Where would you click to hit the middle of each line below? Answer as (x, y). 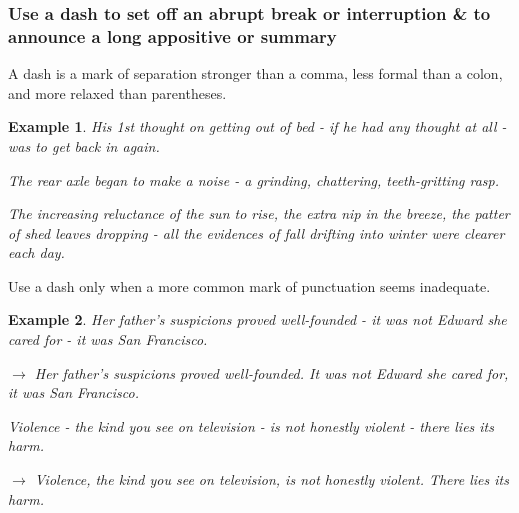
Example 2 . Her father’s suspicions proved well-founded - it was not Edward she (257, 319)
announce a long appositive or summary (172, 35)
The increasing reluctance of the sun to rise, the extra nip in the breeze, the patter (259, 213)
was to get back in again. (84, 145)
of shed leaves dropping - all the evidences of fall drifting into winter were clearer (256, 232)
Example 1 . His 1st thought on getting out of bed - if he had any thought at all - (257, 126)
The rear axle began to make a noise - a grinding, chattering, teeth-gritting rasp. (254, 179)
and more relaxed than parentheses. (117, 92)
